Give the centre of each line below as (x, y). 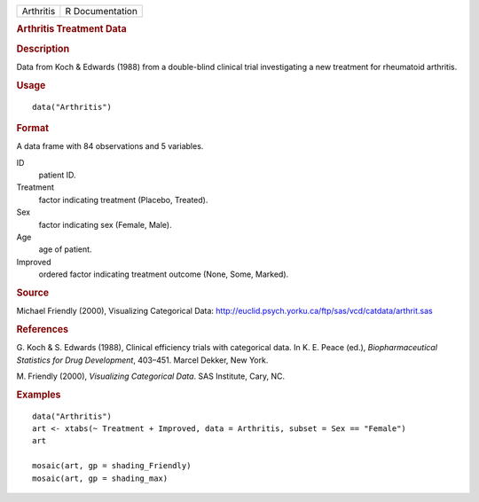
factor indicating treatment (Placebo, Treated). (123, 200)
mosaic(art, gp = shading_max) (100, 478)
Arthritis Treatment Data (72, 29)
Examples (39, 395)
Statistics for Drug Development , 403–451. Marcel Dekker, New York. (142, 360)
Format (32, 128)
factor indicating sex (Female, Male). (105, 224)
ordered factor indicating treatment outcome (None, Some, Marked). (164, 274)
